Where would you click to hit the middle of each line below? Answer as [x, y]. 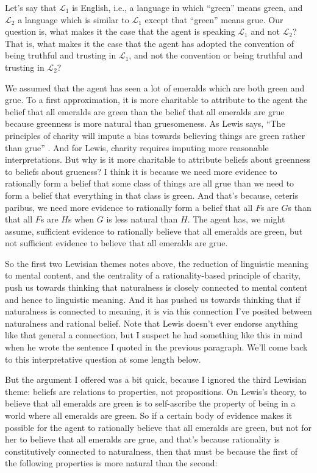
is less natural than [142, 219]
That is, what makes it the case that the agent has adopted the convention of [149, 43]
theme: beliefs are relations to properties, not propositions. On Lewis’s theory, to [156, 391]
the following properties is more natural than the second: [111, 463]
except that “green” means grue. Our [214, 19]
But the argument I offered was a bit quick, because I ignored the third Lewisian [156, 379]
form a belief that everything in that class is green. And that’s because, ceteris [152, 195]
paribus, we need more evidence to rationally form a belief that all [129, 207]
